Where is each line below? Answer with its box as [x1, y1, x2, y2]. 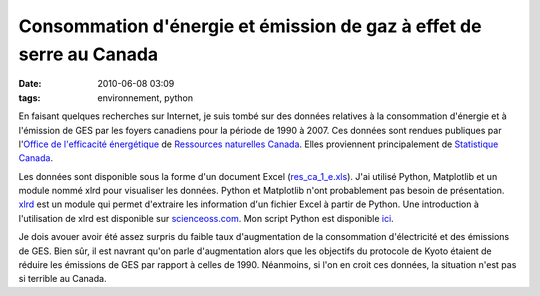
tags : [18, 91, 41, 104]
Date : [18, 78, 42, 90]
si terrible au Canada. [18, 273, 107, 285]
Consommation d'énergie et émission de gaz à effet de [18, 15, 482, 37]
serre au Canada [18, 43, 159, 65]
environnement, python [97, 91, 194, 104]
